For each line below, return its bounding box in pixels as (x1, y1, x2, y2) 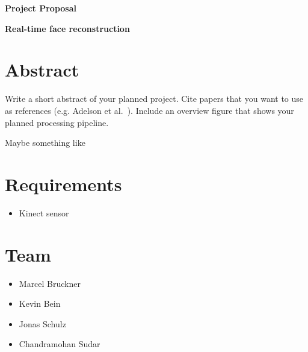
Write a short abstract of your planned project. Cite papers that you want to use (5, 92, 304, 105)
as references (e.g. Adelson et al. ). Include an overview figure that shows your (5, 104, 294, 116)
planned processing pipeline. (5, 116, 109, 128)
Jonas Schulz (19, 317, 66, 330)
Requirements (5, 171, 122, 196)
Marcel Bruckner (19, 277, 81, 289)
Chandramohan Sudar (19, 338, 100, 350)
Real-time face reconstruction (5, 22, 130, 34)
